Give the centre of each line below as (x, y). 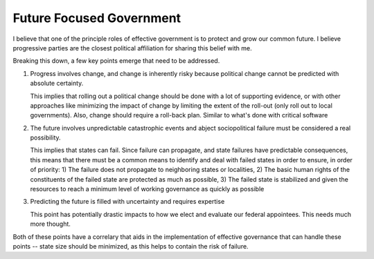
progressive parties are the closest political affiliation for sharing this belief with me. (132, 48)
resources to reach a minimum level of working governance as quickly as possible (147, 189)
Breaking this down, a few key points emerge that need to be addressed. (116, 61)
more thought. (50, 224)
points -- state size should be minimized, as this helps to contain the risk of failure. (131, 246)
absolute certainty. (57, 84)
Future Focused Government (97, 18)
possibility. (46, 137)
